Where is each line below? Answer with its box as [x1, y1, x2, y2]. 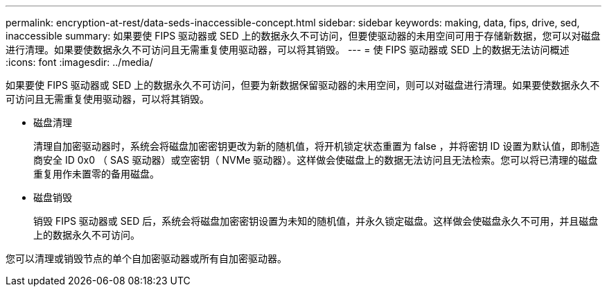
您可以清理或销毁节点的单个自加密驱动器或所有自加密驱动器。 [6, 252, 287, 264]
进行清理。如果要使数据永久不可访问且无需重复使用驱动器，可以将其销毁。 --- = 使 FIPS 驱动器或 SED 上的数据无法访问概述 [6, 44, 570, 55]
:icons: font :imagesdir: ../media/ [6, 56, 153, 68]
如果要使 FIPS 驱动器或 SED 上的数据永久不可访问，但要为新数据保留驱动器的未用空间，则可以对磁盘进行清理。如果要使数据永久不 [6, 79, 600, 91]
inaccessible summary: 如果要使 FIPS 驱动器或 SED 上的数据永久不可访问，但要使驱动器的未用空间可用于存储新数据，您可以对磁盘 [6, 30, 601, 42]
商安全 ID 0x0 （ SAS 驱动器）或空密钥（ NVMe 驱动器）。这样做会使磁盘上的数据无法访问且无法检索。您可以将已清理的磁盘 [33, 154, 598, 166]
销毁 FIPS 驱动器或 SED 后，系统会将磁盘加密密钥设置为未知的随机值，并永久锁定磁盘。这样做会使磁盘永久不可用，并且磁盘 [33, 215, 599, 227]
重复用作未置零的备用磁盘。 [33, 168, 159, 180]
